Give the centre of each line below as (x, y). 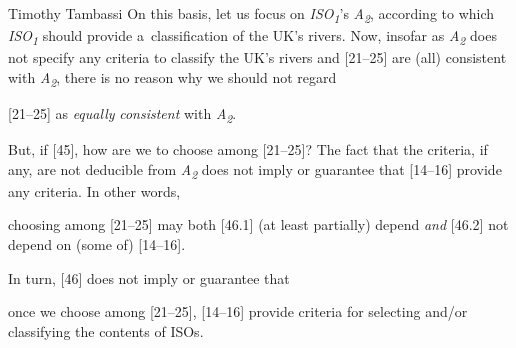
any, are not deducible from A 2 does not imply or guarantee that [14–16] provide (255, 170)
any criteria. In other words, (94, 190)
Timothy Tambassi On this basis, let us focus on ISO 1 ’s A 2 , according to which (251, 14)
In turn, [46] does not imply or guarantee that (149, 277)
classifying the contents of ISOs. (106, 330)
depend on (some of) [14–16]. (97, 244)
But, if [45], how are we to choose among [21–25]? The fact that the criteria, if (248, 149)
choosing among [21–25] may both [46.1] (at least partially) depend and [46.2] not (258, 224)
